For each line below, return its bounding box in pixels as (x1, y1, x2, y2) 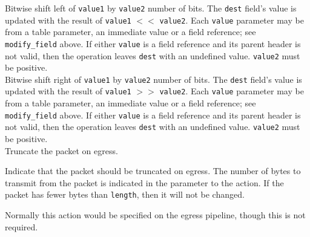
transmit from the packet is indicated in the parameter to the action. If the (5, 176, 284, 189)
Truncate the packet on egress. (5, 144, 118, 157)
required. (5, 220, 38, 233)
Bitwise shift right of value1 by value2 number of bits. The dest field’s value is (5, 73, 302, 85)
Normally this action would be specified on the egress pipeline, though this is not (5, 209, 306, 221)
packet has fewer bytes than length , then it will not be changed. (5, 188, 245, 201)
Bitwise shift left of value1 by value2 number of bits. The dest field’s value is (5, 2, 297, 14)
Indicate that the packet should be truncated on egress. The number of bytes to (5, 164, 301, 177)
